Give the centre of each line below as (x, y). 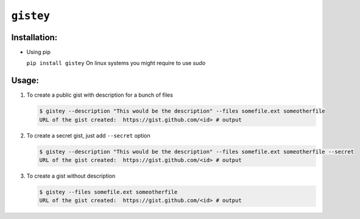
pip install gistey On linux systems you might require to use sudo (116, 63)
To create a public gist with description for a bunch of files (100, 95)
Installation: (34, 37)
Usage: (25, 81)
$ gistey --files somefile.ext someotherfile (108, 192)
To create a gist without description (71, 176)
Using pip (39, 52)
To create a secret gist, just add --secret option (88, 135)
